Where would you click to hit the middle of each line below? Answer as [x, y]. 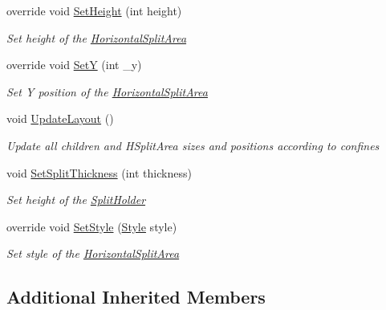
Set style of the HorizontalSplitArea [93, 253]
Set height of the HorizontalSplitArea [97, 37]
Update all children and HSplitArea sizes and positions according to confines [193, 145]
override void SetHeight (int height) [94, 10]
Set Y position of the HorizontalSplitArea [107, 91]
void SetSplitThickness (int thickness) [99, 172]
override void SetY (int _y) [74, 65]
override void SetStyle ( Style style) [92, 226]
